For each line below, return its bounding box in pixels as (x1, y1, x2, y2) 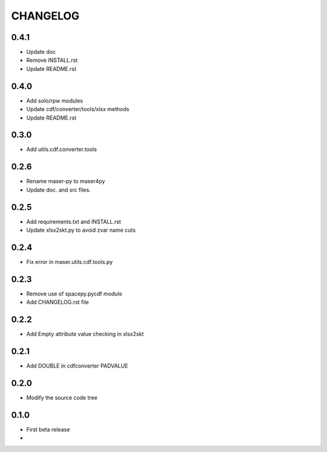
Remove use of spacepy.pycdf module (26, 290, 122, 297)
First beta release (26, 425, 70, 433)
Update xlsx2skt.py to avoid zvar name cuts (26, 226, 136, 234)
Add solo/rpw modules (26, 97, 84, 104)
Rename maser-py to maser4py (26, 178, 105, 185)
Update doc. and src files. (26, 186, 91, 194)
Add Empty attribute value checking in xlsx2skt (26, 331, 144, 338)
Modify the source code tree (26, 394, 98, 401)
